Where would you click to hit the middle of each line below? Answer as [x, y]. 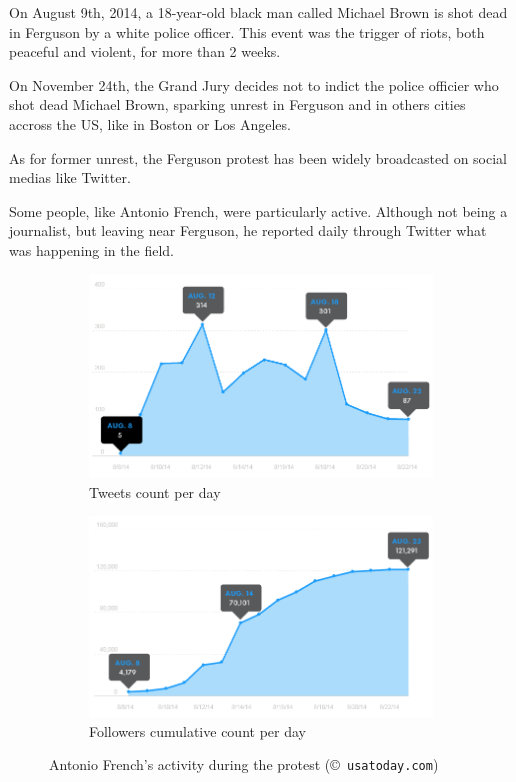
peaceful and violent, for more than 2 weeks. [145, 51]
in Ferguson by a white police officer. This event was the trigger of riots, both [247, 31]
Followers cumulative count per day [197, 730]
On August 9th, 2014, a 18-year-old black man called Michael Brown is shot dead [258, 12]
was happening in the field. [91, 249]
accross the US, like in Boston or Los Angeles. [150, 123]
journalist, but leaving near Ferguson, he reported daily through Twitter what [248, 230]
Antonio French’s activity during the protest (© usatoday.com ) [244, 764]
